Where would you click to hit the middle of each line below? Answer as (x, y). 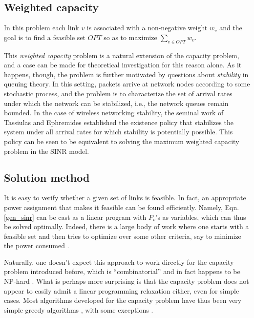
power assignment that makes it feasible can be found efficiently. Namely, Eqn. (122, 207)
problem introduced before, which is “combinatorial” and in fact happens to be (122, 271)
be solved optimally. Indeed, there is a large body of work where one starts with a (127, 226)
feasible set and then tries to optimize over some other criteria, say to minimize (123, 236)
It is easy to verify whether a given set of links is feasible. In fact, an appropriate (125, 198)
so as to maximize (130, 37)
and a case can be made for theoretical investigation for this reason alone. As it (123, 65)
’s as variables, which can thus (201, 217)
